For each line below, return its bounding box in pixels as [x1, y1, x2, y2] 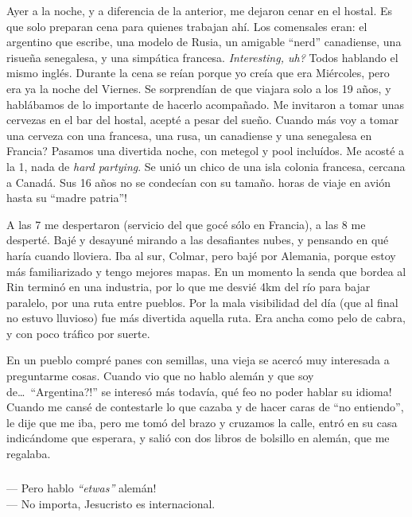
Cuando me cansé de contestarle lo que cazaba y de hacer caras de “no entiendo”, [6, 398, 404, 415]
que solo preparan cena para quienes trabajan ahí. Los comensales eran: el [6, 17, 367, 34]
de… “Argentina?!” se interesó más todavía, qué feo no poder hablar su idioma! [6, 383, 392, 399]
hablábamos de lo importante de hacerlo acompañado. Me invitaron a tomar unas [6, 95, 405, 112]
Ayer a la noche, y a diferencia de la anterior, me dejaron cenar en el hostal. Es [6, 2, 393, 18]
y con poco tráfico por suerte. [6, 325, 150, 341]
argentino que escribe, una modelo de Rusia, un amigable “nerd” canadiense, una [6, 33, 402, 50]
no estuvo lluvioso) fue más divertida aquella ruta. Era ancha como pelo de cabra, [6, 309, 406, 326]
